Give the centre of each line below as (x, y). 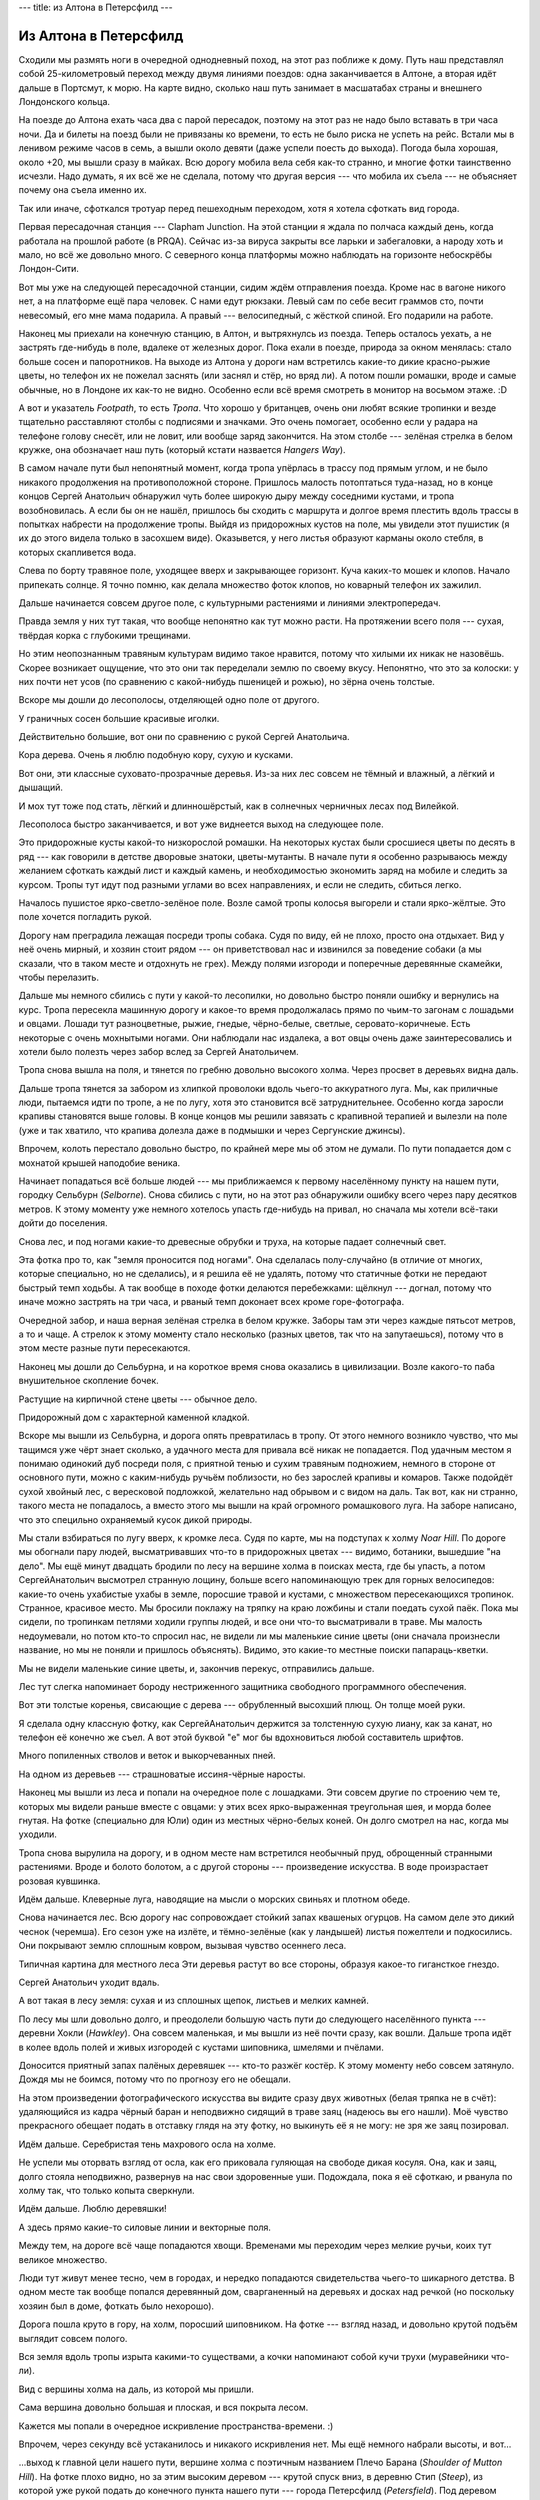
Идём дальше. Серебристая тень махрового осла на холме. (147, 2144)
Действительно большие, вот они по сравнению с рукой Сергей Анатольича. (184, 737)
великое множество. (63, 2259)
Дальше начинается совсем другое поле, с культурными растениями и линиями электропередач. (230, 602)
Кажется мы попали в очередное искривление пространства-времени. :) (176, 2426)
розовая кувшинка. (59, 1881)
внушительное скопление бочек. (88, 1381)
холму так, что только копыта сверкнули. (106, 2191)
